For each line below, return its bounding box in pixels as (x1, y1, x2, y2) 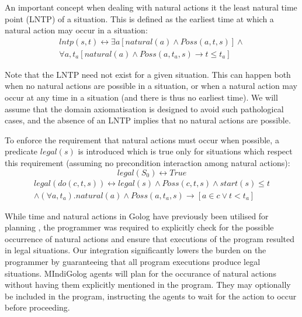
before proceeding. (5, 301, 70, 313)
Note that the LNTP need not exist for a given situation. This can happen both (5, 68, 291, 80)
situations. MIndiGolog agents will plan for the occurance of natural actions (5, 267, 276, 279)
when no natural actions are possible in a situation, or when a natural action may (5, 80, 297, 92)
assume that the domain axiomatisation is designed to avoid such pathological (5, 102, 284, 115)
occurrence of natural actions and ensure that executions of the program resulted (5, 232, 295, 244)
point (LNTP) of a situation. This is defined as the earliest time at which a (5, 12, 274, 25)
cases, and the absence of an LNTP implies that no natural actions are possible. (5, 114, 291, 126)
